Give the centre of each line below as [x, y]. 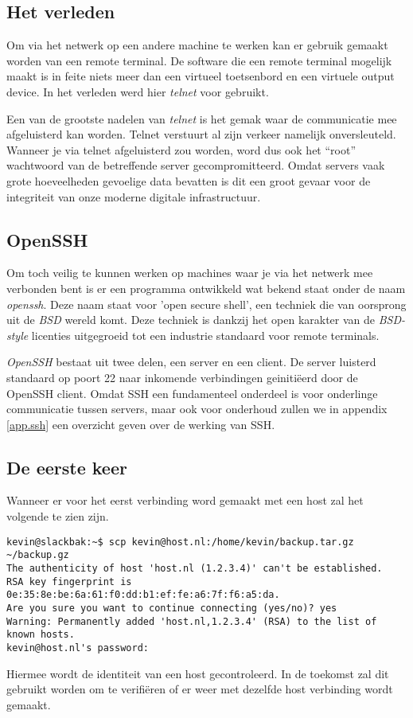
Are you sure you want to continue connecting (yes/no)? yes [172, 608]
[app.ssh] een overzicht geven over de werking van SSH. [141, 424]
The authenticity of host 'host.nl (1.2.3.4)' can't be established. [195, 568]
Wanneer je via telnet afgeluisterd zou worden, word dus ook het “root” [181, 149]
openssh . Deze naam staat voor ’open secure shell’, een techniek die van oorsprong [206, 304]
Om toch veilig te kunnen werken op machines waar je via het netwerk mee [190, 273]
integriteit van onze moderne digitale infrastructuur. [134, 196]
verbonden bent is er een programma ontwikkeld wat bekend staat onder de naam [206, 288]
